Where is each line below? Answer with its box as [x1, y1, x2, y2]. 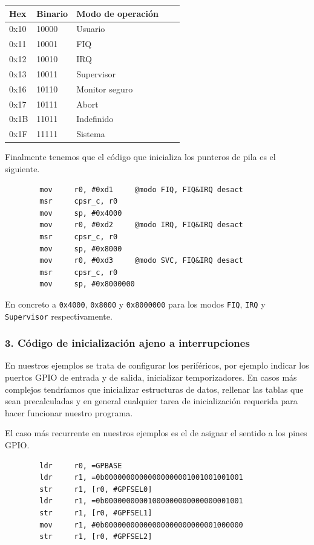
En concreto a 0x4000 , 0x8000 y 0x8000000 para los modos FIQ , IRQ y [5, 297, 266, 310]
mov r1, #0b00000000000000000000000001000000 [39, 520, 243, 529]
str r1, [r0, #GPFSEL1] [39, 508, 152, 517]
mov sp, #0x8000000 [39, 280, 135, 289]
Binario [36, 7, 68, 19]
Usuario [76, 22, 105, 35]
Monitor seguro [76, 82, 133, 95]
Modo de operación [76, 7, 159, 19]
